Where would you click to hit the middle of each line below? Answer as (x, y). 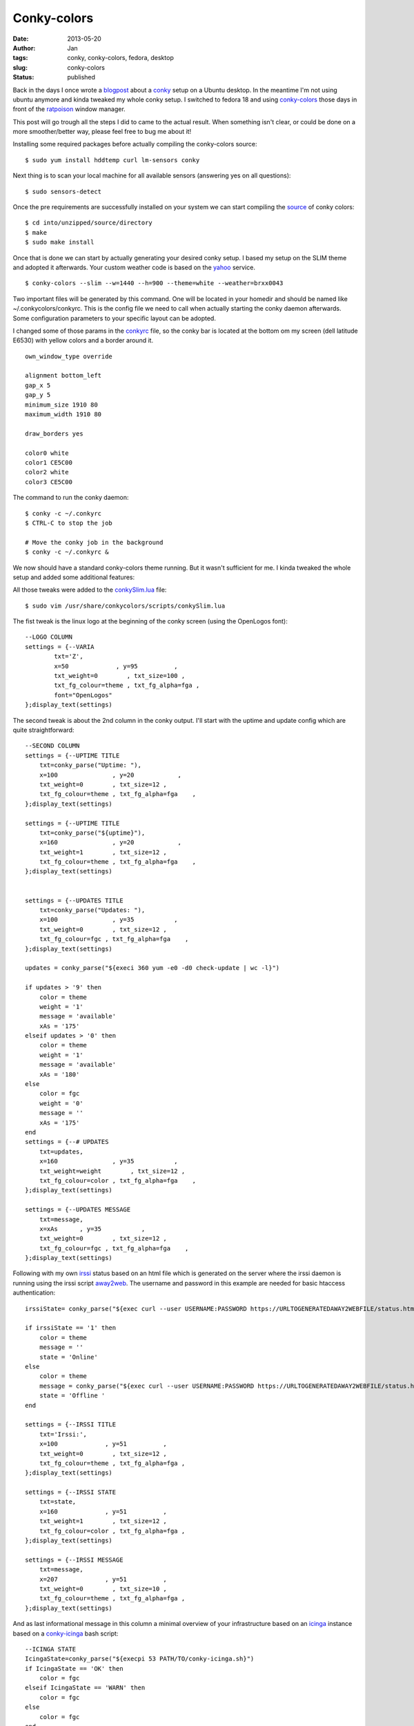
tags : (20, 58)
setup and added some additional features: (74, 577)
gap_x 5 (38, 385)
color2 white (47, 472)
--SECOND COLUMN (52, 746)
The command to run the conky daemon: (71, 498)
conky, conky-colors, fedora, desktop (120, 58)
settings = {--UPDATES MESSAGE (78, 1210)
